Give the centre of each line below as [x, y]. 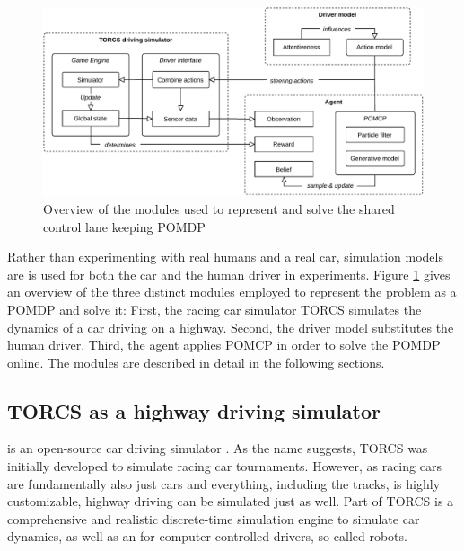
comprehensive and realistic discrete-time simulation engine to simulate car [214, 518]
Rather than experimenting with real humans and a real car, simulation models [225, 257]
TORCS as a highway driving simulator [194, 410]
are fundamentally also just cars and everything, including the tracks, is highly [224, 483]
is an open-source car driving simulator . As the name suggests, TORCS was [218, 448]
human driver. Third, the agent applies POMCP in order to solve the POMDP [224, 345]
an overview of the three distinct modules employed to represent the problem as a [232, 292]
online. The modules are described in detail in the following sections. [196, 362]
